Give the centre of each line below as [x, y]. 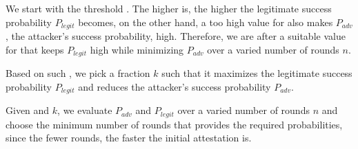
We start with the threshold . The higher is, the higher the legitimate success [169, 8]
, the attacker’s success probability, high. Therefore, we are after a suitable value [176, 36]
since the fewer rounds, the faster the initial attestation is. [129, 138]
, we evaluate [85, 110]
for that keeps [35, 49]
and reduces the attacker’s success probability [175, 86]
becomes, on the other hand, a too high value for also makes [206, 22]
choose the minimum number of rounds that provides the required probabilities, [174, 124]
